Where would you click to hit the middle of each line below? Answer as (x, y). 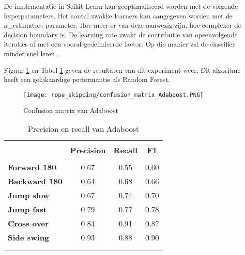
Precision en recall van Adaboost (83, 129)
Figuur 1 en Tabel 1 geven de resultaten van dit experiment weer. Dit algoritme (122, 70)
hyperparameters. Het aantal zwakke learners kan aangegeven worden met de (118, 15)
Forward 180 (32, 167)
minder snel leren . (31, 53)
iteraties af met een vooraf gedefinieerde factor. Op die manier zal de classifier (120, 44)
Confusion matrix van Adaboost (71, 110)
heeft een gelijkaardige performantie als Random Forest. (87, 79)
